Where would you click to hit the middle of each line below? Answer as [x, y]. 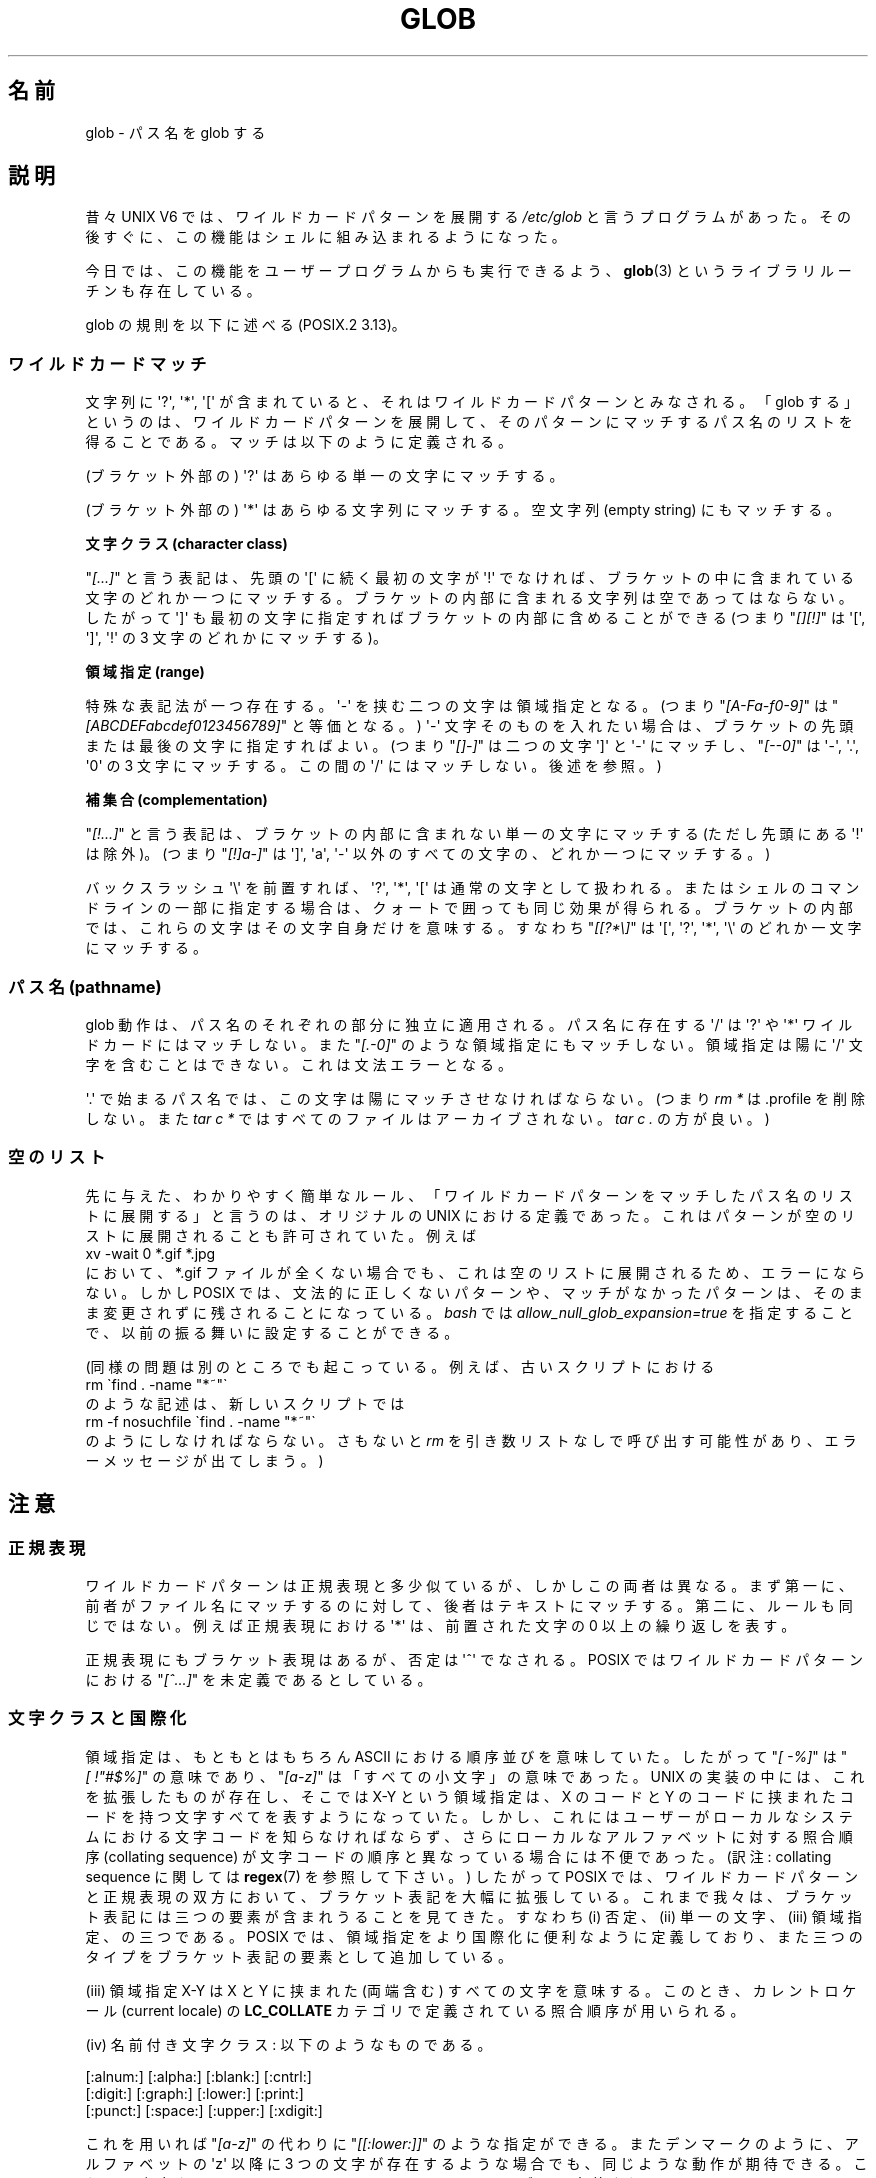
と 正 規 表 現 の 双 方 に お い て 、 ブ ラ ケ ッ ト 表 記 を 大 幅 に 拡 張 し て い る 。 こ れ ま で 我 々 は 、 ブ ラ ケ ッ [469, 1896]
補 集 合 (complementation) [176, 800]
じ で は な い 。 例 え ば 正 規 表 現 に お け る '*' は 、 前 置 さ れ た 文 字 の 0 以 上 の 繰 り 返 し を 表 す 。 [440, 1625]
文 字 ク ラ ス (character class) [186, 544]
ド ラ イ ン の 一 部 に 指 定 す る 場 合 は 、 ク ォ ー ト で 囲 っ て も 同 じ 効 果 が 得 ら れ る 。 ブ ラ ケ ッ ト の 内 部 [469, 908]
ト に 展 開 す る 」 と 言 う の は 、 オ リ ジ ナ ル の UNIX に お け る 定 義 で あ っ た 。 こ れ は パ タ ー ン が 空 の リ [470, 1215]
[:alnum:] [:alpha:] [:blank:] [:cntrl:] [198, 2076]
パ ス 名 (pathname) [85, 986]
